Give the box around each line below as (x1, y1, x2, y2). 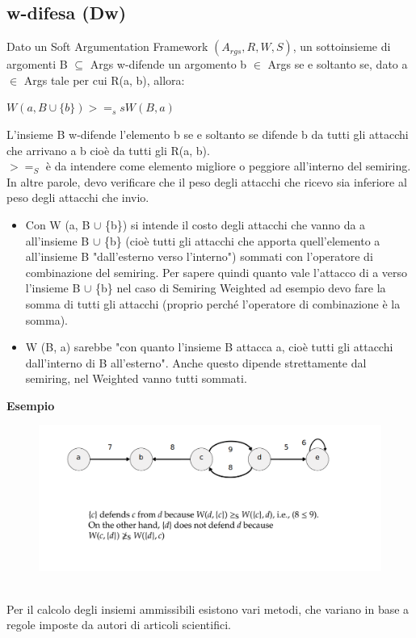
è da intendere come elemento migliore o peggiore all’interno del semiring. (45, 157, 411, 174)
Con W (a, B (25, 216, 90, 233)
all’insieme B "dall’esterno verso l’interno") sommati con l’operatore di (25, 248, 373, 265)
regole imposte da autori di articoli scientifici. (6, 616, 231, 633)
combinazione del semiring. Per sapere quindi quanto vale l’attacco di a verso (25, 263, 408, 280)
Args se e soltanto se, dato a (267, 56, 408, 73)
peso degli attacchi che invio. (6, 189, 149, 206)
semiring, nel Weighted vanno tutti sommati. (25, 370, 247, 387)
